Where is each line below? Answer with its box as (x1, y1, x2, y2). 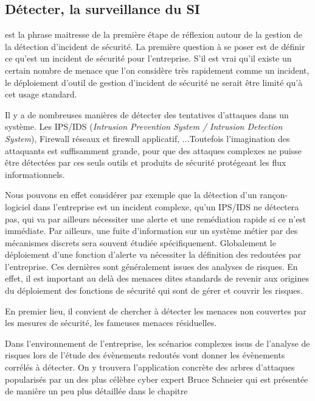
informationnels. (5, 168, 65, 180)
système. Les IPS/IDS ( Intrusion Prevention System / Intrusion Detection (5, 120, 283, 133)
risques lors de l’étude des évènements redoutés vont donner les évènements (5, 349, 285, 361)
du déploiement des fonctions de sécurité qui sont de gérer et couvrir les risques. (5, 284, 303, 297)
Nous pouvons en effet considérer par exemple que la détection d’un (5, 188, 257, 201)
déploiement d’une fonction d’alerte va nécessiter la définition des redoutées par (5, 248, 301, 261)
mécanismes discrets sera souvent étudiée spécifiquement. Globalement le (5, 236, 276, 249)
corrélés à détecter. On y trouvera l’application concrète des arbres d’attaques (5, 361, 295, 374)
